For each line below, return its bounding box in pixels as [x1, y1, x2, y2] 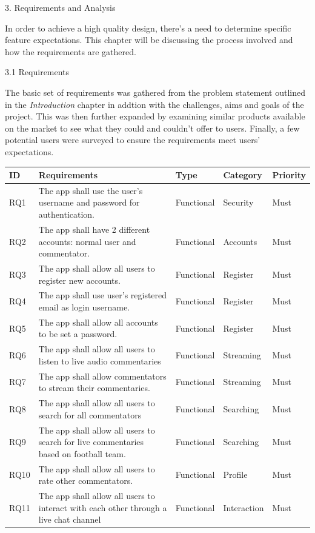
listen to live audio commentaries [38, 354, 161, 367]
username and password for [38, 196, 140, 209]
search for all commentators [38, 408, 142, 421]
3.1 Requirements [5, 65, 70, 78]
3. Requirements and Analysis [5, 1, 116, 13]
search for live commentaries [38, 435, 144, 448]
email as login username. [38, 300, 130, 313]
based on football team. [38, 447, 126, 460]
